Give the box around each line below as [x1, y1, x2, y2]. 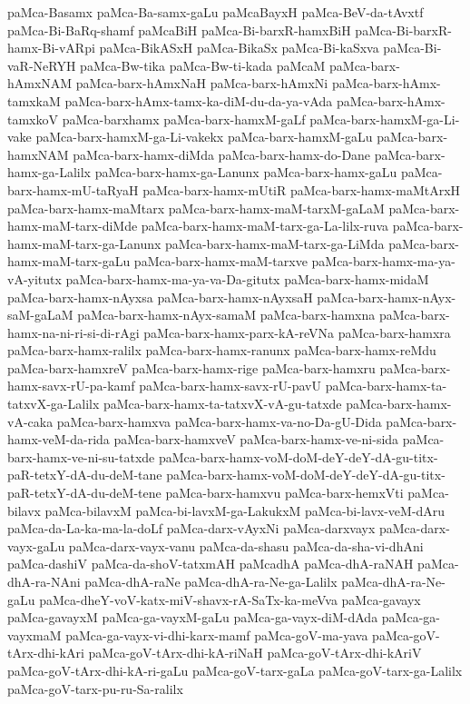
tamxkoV [7, 109, 58, 128]
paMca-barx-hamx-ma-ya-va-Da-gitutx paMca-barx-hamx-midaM [65, 269, 429, 288]
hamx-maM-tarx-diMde [7, 216, 138, 235]
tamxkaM [7, 91, 61, 110]
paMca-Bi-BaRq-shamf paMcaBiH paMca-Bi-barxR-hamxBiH [7, 20, 351, 39]
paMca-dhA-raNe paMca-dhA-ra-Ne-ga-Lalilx [84, 572, 338, 590]
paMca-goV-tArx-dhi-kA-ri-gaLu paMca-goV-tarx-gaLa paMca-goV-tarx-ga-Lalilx [7, 660, 463, 679]
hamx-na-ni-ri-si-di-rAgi [7, 322, 140, 342]
